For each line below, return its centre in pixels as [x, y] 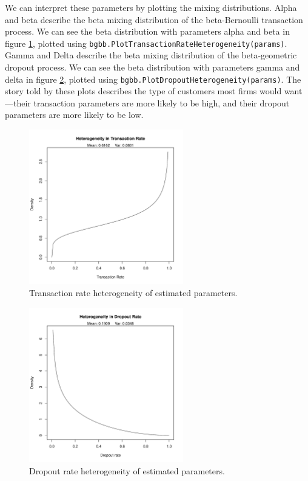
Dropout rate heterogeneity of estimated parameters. [127, 470]
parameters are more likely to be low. [74, 115]
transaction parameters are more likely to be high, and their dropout [162, 102]
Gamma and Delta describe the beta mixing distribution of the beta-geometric [151, 55]
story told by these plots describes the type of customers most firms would [143, 91]
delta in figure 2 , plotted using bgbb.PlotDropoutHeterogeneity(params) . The [153, 79]
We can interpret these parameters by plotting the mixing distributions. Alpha [151, 7]
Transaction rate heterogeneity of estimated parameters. [133, 293]
